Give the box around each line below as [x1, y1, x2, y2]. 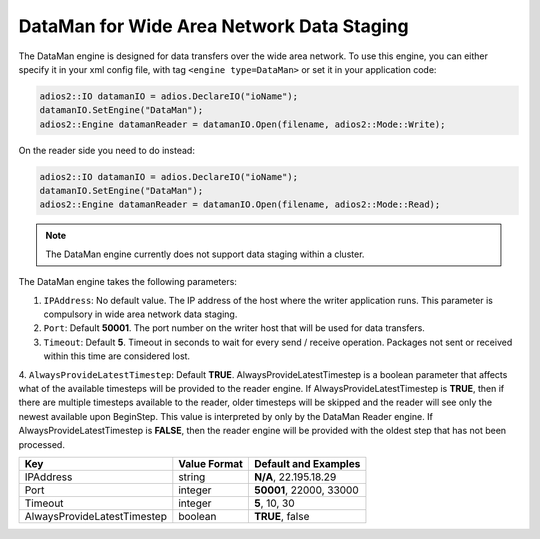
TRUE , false [253, 509, 310, 523]
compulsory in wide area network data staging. [43, 308, 238, 320]
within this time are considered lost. [43, 350, 190, 362]
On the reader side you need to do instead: [18, 144, 195, 156]
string [178, 470, 206, 484]
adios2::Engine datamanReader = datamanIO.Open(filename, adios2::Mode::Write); [39, 118, 446, 130]
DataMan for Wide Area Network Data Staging [18, 15, 409, 37]
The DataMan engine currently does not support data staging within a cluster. [45, 248, 365, 260]
